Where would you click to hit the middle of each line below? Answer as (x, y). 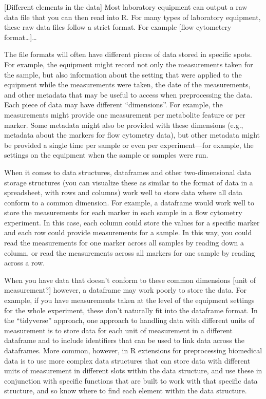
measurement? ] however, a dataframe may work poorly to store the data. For (125, 290)
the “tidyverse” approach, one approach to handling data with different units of (129, 320)
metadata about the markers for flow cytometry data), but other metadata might (132, 135)
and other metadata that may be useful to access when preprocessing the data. (128, 94)
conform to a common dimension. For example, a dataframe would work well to (129, 202)
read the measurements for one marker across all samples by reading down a (124, 243)
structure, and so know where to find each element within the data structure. (126, 391)
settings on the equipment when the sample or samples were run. (106, 155)
